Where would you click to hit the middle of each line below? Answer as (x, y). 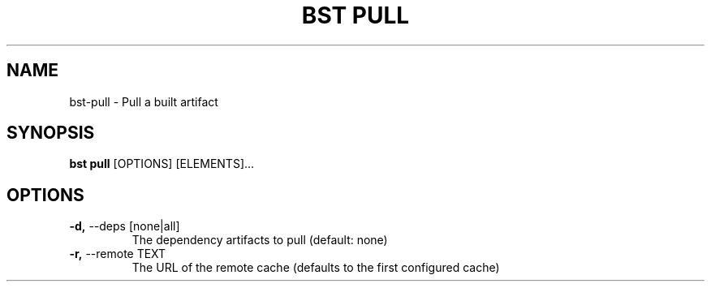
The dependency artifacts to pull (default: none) (260, 240)
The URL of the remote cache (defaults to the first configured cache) (316, 268)
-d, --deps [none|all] (125, 226)
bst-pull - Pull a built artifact (144, 101)
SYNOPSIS (51, 133)
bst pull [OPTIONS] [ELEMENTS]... (162, 164)
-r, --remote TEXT (118, 254)
